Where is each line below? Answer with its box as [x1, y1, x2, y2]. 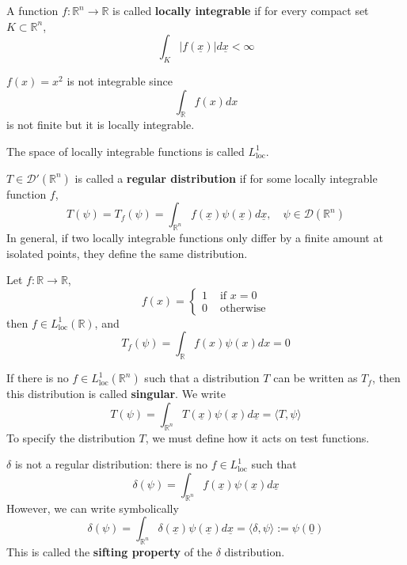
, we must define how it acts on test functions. [145, 429, 370, 446]
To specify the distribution [6, 429, 135, 446]
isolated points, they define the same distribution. [6, 245, 248, 261]
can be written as [273, 370, 358, 386]
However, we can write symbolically [6, 499, 179, 516]
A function [6, 2, 59, 18]
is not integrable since [67, 72, 173, 89]
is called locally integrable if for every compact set [112, 2, 369, 18]
